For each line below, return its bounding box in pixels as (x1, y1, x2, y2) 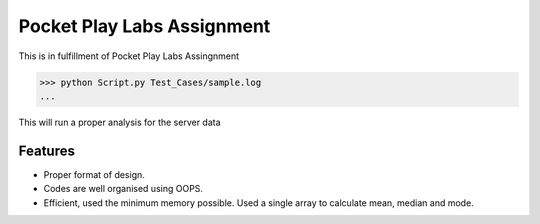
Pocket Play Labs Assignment (18, 15, 271, 37)
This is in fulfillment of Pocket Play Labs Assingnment (18, 50, 240, 62)
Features (18, 142, 75, 159)
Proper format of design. (43, 168, 145, 180)
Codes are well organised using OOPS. (43, 183, 204, 195)
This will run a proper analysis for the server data (18, 116, 221, 128)
